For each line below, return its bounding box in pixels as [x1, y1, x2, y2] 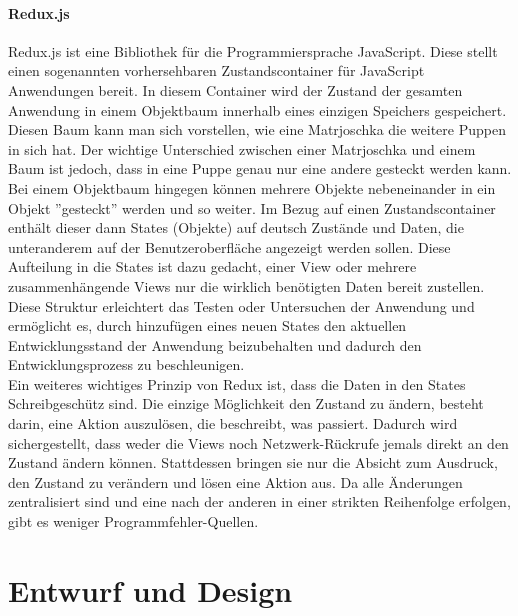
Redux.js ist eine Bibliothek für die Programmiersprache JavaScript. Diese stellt [8, 40, 498, 61]
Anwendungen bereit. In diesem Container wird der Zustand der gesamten [8, 79, 463, 100]
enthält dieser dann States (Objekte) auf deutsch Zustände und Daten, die [8, 217, 464, 238]
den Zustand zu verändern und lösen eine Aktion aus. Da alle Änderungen [8, 471, 463, 492]
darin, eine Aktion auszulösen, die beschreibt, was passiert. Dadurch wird [8, 413, 458, 434]
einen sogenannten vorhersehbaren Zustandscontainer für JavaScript [8, 60, 425, 81]
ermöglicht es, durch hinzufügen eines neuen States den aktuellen [8, 315, 407, 336]
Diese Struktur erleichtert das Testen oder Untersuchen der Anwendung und [8, 295, 475, 316]
